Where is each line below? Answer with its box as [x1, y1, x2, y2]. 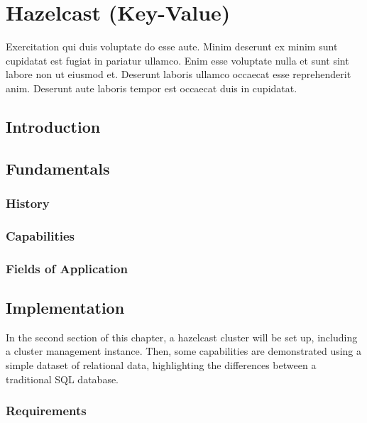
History [6, 194, 50, 211]
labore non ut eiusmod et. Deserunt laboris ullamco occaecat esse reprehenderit [6, 67, 351, 82]
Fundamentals [6, 157, 110, 179]
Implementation [6, 296, 125, 318]
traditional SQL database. [6, 371, 119, 386]
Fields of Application [6, 259, 128, 277]
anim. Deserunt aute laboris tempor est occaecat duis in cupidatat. [6, 80, 297, 95]
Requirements [6, 402, 87, 419]
